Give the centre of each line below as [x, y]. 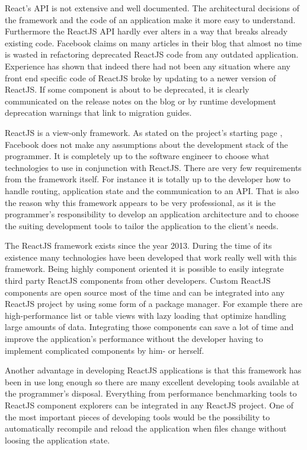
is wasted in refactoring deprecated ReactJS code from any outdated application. [152, 54]
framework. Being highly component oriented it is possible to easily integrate [144, 269]
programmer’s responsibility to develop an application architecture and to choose [152, 214]
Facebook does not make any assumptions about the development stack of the [146, 144]
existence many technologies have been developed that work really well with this [151, 257]
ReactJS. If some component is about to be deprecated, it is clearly [127, 89]
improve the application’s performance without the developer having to [134, 339]
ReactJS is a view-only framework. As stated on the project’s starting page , [144, 132]
